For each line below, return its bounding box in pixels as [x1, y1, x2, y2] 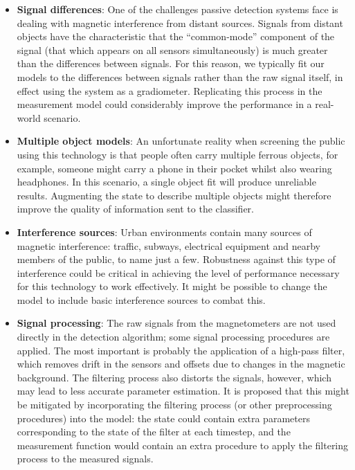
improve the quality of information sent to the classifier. [17, 201, 254, 216]
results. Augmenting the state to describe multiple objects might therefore [17, 188, 331, 202]
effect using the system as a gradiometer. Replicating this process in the [17, 83, 322, 98]
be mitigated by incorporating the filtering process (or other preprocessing [17, 397, 332, 412]
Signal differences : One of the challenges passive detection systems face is [17, 2, 338, 16]
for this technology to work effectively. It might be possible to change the [17, 279, 327, 293]
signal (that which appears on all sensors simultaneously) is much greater [17, 42, 328, 57]
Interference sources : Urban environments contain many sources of [17, 224, 312, 239]
